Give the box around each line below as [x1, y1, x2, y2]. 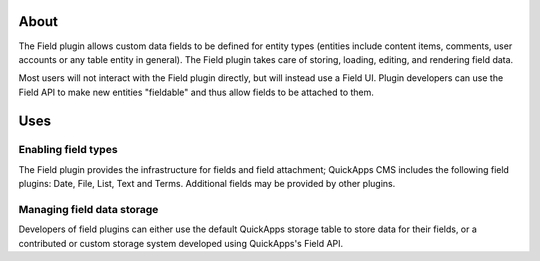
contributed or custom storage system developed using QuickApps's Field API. [18, 237, 344, 249]
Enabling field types [18, 143, 119, 157]
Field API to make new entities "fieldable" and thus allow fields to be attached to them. [18, 86, 375, 98]
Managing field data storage [18, 203, 159, 216]
